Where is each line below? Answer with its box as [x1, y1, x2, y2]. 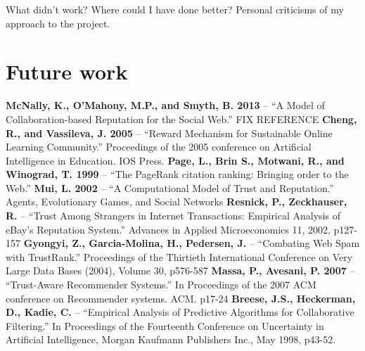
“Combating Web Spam [257, 236, 360, 250]
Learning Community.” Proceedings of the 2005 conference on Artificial [6, 139, 312, 154]
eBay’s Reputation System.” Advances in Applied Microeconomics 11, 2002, [6, 222, 331, 236]
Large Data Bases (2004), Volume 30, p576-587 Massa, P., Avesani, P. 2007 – [6, 263, 355, 278]
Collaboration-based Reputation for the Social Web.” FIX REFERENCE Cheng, [6, 111, 357, 126]
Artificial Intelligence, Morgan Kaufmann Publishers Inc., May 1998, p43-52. [6, 332, 336, 347]
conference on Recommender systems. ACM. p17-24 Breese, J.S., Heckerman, [6, 291, 356, 305]
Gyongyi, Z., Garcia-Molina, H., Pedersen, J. [23, 236, 247, 250]
